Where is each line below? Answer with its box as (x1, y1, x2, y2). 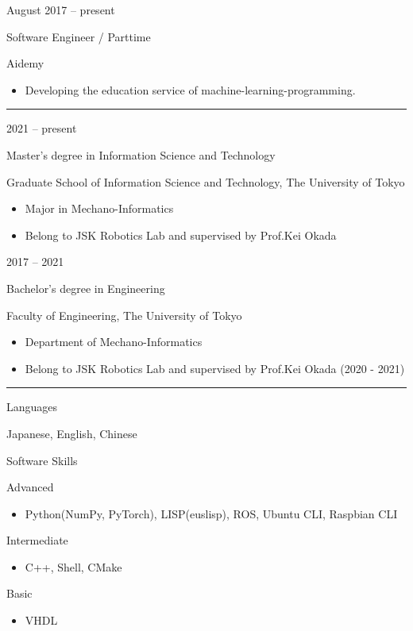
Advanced (6, 479, 54, 495)
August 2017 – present (6, 2, 115, 17)
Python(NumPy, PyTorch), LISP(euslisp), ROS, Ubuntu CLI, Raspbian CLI (25, 505, 398, 521)
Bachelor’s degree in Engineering (6, 279, 165, 296)
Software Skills (6, 452, 78, 468)
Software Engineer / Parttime (6, 28, 151, 44)
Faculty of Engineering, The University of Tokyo (6, 306, 242, 323)
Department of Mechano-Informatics (25, 333, 203, 350)
